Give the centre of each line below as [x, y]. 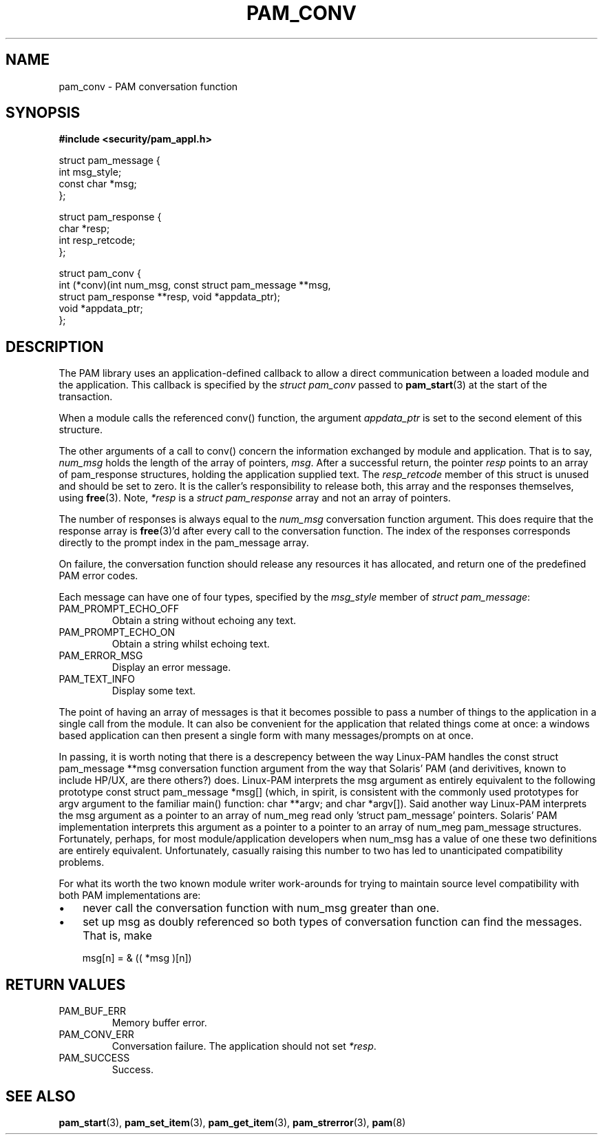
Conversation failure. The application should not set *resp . [244, 1046]
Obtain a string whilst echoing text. [191, 644]
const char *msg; [98, 184]
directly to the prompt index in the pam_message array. [184, 543]
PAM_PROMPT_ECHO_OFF [119, 609]
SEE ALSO [41, 1096]
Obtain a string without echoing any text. [204, 621]
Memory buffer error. [159, 1023]
